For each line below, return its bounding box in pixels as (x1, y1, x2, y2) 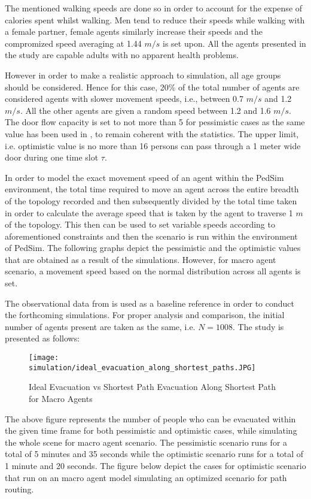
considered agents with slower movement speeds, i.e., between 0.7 (5, 92, 243, 105)
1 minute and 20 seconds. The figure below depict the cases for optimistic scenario (5, 459, 306, 471)
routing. (5, 483, 34, 495)
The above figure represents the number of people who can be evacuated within (5, 412, 296, 425)
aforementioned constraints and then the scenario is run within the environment (5, 229, 298, 242)
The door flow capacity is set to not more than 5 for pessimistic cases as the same (5, 116, 305, 128)
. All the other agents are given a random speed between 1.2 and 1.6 (20, 104, 271, 116)
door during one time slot (5, 151, 99, 164)
